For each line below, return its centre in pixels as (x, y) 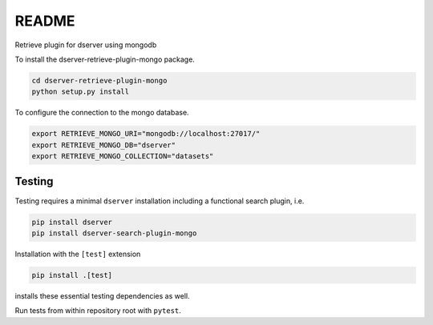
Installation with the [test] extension (78, 254)
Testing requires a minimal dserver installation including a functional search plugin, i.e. (160, 201)
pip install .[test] (72, 275)
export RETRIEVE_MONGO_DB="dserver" (104, 145)
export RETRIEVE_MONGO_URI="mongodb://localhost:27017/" (146, 134)
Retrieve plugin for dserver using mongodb (86, 45)
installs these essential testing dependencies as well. (102, 295)
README (45, 21)
